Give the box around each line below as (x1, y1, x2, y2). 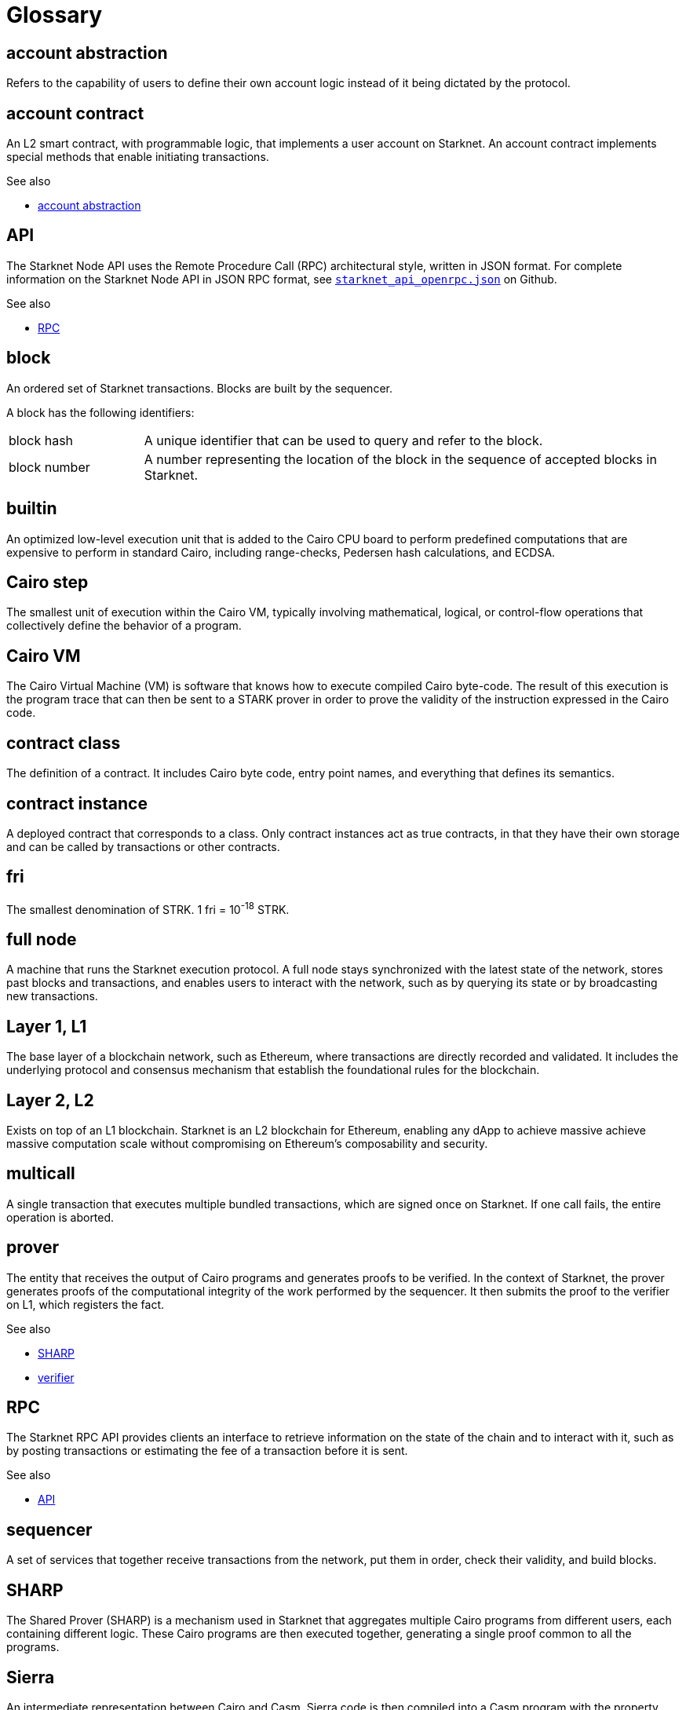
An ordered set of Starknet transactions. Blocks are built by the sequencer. (6, 381, 392, 395)
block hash (9, 432, 74, 448)
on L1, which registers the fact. (6, 1297, 165, 1311)
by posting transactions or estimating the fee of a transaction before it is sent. (6, 1444, 408, 1458)
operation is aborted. (6, 1210, 115, 1224)
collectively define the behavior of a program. (6, 619, 242, 633)
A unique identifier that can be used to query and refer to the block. (144, 432, 543, 448)
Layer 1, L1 (6, 1016, 87, 1036)
